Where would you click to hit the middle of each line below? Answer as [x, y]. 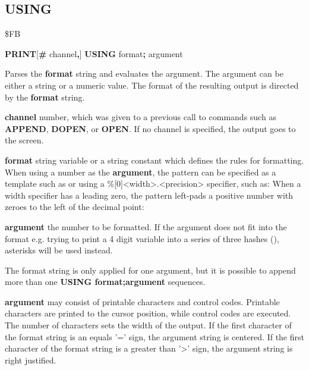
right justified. [31, 360]
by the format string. [45, 97]
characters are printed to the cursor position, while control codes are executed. [148, 313]
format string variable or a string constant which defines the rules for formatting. [154, 160]
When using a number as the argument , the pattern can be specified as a [141, 172]
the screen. [24, 140]
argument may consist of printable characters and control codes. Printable [142, 301]
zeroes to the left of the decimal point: [75, 207]
